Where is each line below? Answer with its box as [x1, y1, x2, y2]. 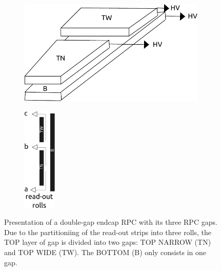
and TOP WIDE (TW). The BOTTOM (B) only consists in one [4, 246, 206, 257]
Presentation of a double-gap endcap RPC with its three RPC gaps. [4, 217, 217, 227]
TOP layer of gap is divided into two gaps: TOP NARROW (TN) [4, 237, 211, 247]
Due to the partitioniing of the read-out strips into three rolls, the [4, 226, 211, 237]
